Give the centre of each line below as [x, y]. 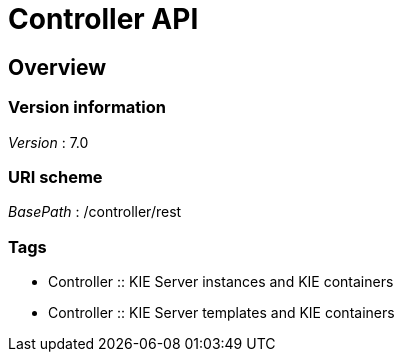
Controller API [103, 19]
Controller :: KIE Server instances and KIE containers [221, 282]
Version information [87, 107]
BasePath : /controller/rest [95, 212]
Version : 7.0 [48, 142]
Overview [57, 67]
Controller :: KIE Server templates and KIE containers [221, 313]
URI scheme [55, 176]
